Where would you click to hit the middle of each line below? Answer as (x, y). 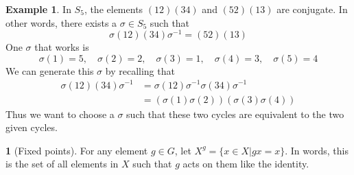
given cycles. (32, 127)
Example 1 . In (38, 9)
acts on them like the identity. (246, 164)
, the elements (114, 9)
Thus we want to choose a (60, 114)
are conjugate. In (312, 9)
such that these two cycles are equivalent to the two (235, 114)
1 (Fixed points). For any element (77, 150)
